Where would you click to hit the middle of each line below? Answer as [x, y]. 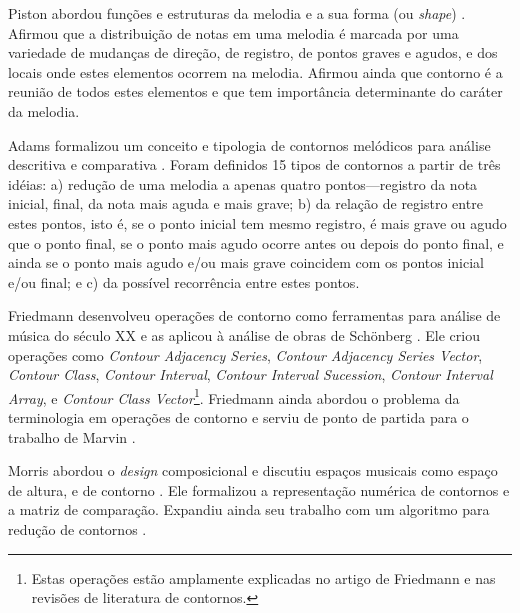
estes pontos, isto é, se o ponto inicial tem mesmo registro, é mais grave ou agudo [257, 222]
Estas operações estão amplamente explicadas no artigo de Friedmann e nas [263, 577]
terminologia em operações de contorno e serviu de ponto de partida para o [238, 416]
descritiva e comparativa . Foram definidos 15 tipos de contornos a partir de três [254, 164]
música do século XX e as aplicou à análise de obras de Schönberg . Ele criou [244, 334]
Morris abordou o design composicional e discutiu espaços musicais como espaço [253, 470]
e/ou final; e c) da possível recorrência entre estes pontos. [184, 281]
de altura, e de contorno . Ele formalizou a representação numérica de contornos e [259, 489]
